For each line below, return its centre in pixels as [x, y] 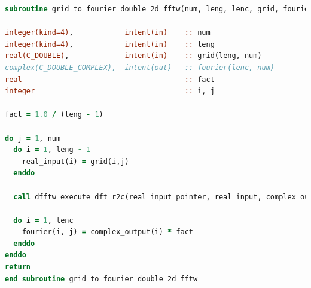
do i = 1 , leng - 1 [52, 150]
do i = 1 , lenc [43, 220]
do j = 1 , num [33, 138]
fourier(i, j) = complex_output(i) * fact [108, 232]
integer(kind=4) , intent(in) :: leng [110, 44]
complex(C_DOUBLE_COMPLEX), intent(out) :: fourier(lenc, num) [140, 67]
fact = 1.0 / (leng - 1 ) [54, 115]
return [18, 267]
